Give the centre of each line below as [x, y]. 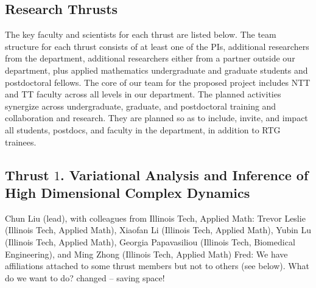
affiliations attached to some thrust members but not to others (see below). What [157, 266]
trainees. [21, 142]
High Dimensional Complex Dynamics [128, 192]
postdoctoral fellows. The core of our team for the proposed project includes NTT [158, 82]
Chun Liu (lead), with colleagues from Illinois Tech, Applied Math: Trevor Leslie [155, 218]
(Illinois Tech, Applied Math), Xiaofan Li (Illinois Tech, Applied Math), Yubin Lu [158, 230]
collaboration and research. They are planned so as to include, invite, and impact [156, 118]
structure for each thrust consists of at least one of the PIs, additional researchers [157, 46]
